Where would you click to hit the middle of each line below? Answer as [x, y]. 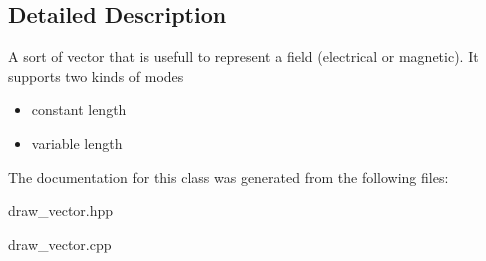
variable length [77, 142]
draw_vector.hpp [61, 210]
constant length [79, 109]
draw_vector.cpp [60, 243]
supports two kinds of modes [96, 75]
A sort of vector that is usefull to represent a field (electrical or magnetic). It [243, 56]
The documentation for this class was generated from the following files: [228, 176]
